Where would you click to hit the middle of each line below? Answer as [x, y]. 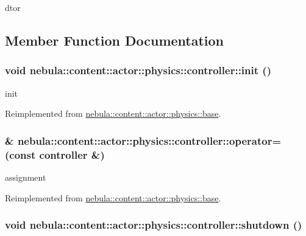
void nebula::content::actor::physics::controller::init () [138, 70]
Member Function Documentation [115, 40]
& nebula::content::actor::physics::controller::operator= [143, 140]
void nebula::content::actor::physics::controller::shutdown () [154, 225]
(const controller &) [55, 154]
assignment [26, 177]
